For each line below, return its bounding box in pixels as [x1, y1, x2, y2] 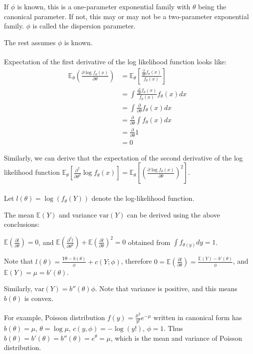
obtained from [128, 237, 171, 247]
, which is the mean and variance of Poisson [110, 332, 242, 343]
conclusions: [4, 219, 40, 229]
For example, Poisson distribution [4, 312, 105, 323]
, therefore [121, 256, 152, 266]
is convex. [24, 293, 53, 303]
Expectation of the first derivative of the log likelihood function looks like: [4, 56, 227, 66]
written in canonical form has [153, 312, 242, 323]
